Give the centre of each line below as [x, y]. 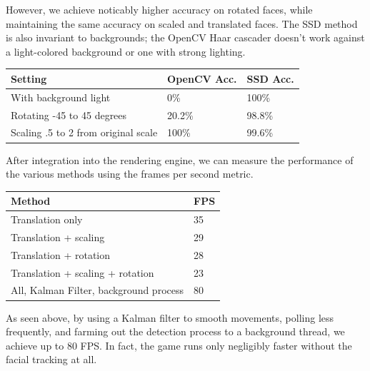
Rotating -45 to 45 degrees [69, 115]
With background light [61, 97]
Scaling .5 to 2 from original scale [84, 132]
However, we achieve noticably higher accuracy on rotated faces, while [159, 9]
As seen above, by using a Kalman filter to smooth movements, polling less [170, 317]
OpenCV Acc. [202, 78]
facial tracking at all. [51, 359]
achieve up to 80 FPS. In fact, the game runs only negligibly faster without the [179, 345]
